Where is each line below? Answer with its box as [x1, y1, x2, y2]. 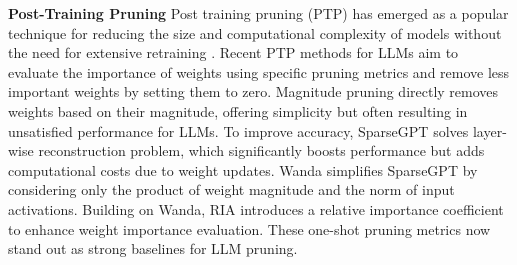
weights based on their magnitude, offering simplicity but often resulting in [8, 100, 468, 121]
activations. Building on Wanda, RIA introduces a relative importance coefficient [8, 198, 504, 219]
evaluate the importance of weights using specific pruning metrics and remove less [8, 61, 510, 82]
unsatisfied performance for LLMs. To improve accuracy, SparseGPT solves [8, 120, 469, 141]
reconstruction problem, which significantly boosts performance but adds [38, 140, 485, 161]
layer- [472, 120, 507, 141]
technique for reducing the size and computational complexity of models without [8, 22, 502, 43]
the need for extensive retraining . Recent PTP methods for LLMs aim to [8, 42, 459, 63]
